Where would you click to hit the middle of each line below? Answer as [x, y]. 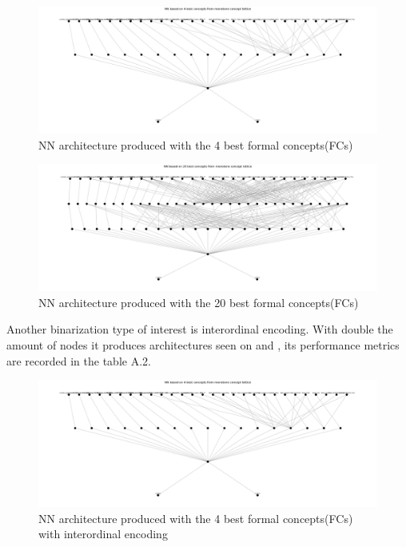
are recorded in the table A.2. [79, 360]
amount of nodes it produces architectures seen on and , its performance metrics [203, 344]
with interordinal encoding [103, 534]
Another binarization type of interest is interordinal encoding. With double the [200, 329]
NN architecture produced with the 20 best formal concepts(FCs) [199, 302]
